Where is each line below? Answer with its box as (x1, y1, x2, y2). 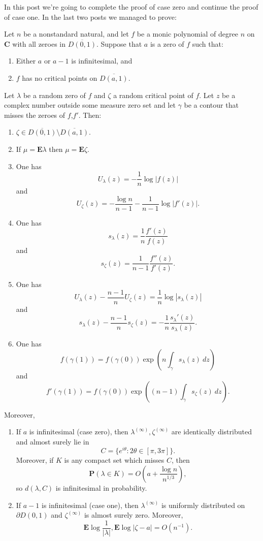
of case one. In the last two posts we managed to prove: (4, 11, 177, 22)
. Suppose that (96, 38, 142, 49)
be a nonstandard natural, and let (23, 28, 129, 39)
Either (16, 55, 36, 66)
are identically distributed (171, 426, 252, 437)
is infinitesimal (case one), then (41, 499, 139, 510)
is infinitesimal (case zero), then (29, 426, 128, 437)
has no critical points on (22, 72, 97, 83)
